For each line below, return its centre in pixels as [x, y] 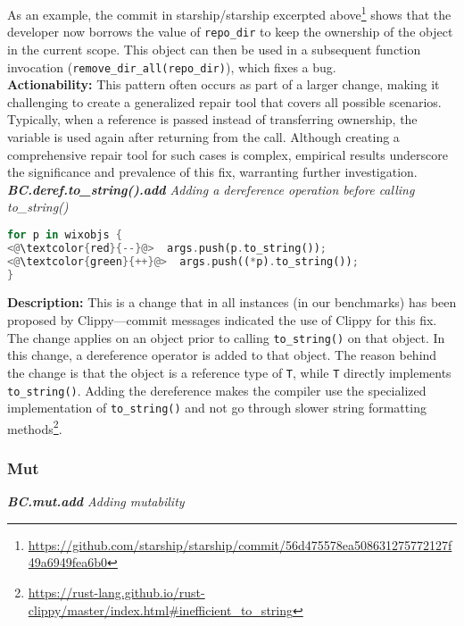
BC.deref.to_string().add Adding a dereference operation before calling [211, 189]
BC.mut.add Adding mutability [96, 501]
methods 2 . [35, 427]
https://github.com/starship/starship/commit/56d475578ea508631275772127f [240, 544]
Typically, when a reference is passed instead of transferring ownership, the [212, 119]
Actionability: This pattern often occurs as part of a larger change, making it [224, 84]
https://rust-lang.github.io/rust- [116, 593]
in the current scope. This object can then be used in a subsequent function [214, 49]
